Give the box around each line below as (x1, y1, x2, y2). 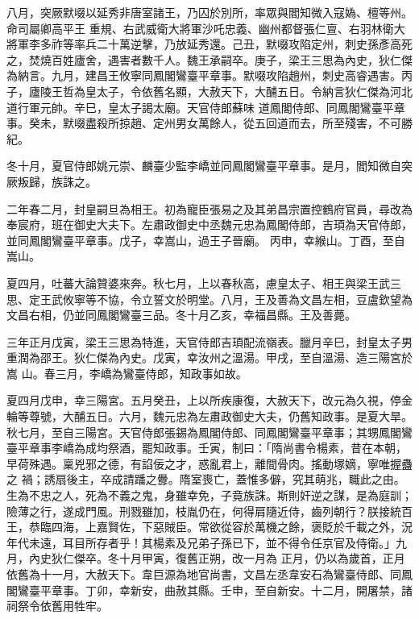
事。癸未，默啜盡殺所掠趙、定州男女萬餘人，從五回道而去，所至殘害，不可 (6, 114, 401, 131)
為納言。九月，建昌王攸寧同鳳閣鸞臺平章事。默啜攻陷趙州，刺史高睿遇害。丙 (6, 67, 413, 84)
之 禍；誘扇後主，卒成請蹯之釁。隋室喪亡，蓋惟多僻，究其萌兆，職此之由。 (6, 471, 405, 488)
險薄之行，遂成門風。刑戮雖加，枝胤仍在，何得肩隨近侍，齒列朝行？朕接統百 (6, 502, 413, 519)
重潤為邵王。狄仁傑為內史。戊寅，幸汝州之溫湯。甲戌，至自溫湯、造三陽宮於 (6, 349, 413, 366)
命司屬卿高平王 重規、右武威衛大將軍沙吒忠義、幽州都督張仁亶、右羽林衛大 (6, 19, 405, 36)
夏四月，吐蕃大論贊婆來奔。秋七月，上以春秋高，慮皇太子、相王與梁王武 (6, 274, 390, 291)
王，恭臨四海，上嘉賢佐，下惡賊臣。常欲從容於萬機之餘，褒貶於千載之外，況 (6, 518, 413, 535)
